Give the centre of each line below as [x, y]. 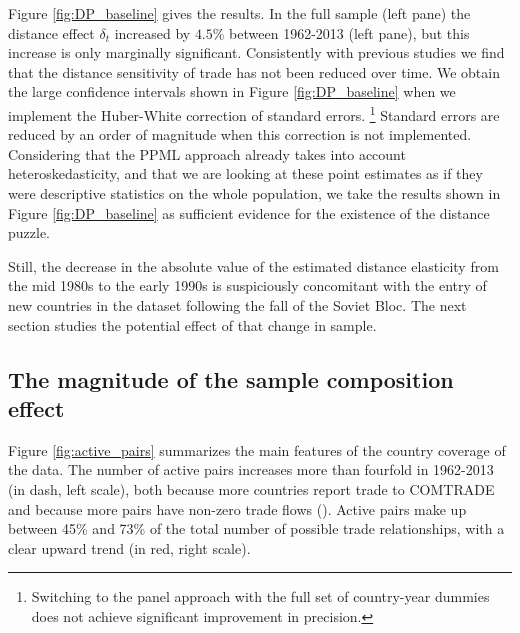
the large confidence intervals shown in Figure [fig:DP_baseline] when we [232, 91]
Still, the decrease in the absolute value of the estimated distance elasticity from [253, 265]
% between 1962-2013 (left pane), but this [341, 32]
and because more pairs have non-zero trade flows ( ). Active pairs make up [237, 508]
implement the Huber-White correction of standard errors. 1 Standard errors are [254, 113]
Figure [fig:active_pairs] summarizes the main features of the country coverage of [257, 449]
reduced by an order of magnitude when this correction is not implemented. [240, 134]
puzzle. [29, 232]
